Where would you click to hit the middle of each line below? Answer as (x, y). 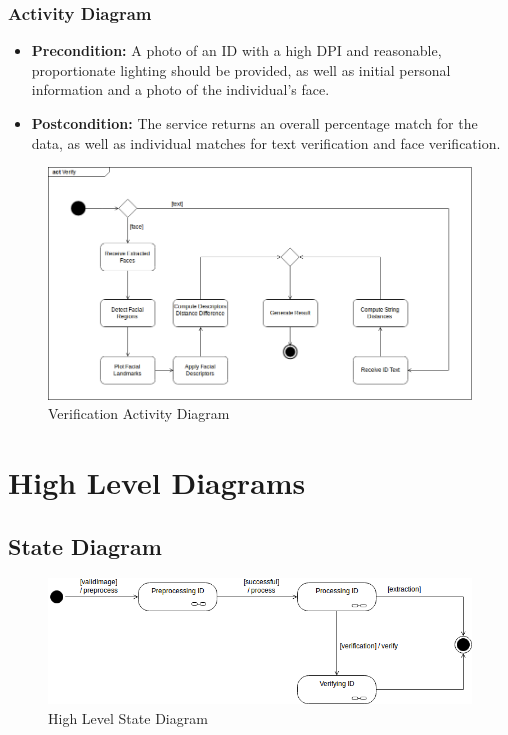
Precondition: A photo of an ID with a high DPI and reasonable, (236, 50)
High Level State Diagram (128, 717)
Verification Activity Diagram (139, 413)
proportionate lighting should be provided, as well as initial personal (241, 69)
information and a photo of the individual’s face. (180, 89)
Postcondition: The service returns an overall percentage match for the (254, 123)
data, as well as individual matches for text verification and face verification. (266, 142)
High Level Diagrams (157, 482)
